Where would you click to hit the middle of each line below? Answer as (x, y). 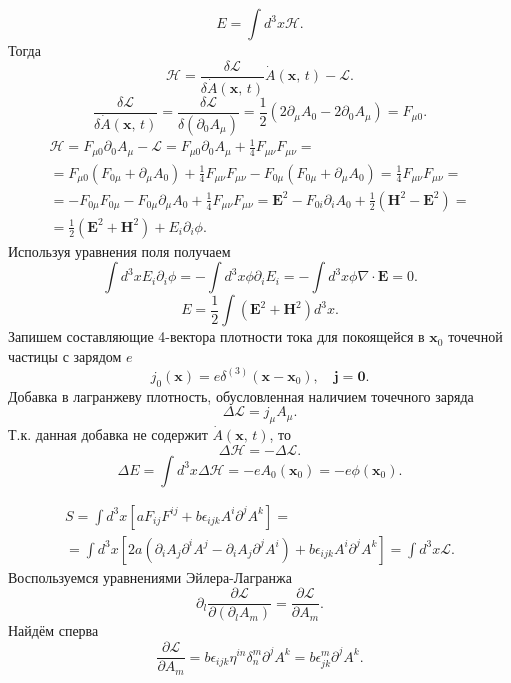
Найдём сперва (53, 630)
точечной (475, 336)
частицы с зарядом (65, 355)
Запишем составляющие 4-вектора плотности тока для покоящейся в (216, 336)
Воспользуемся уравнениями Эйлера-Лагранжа (150, 576)
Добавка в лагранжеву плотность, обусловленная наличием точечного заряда (241, 395)
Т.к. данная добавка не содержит (108, 434)
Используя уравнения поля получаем (119, 250)
